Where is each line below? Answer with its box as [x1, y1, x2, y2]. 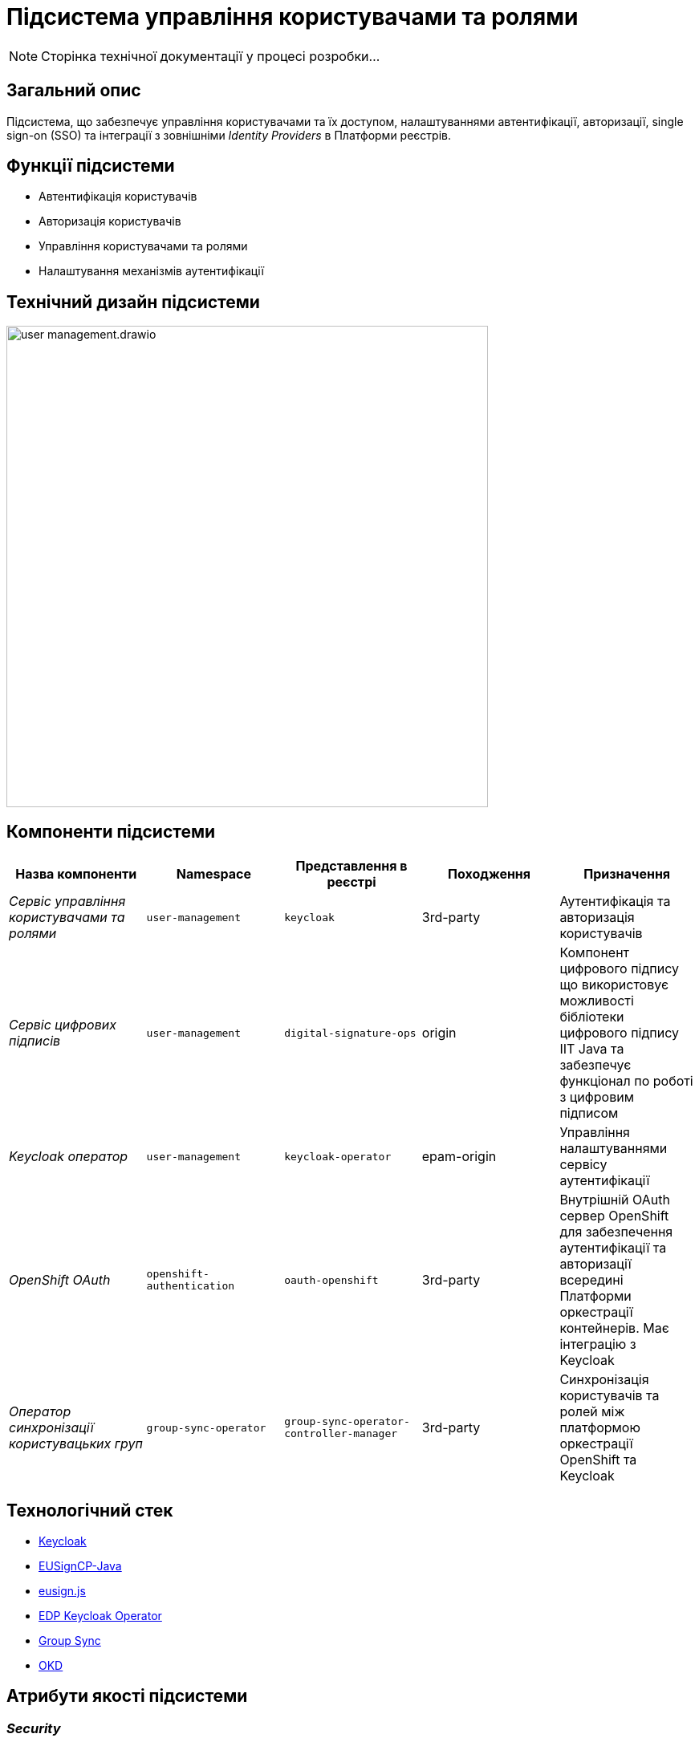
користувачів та [559, 1387, 660, 1404]
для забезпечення [559, 1224, 673, 1241]
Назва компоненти [15, 866, 137, 883]
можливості [559, 993, 634, 1009]
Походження [448, 866, 531, 883]
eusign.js [39, 1583, 86, 1598]
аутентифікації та [559, 1240, 667, 1257]
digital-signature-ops [284, 1026, 417, 1039]
